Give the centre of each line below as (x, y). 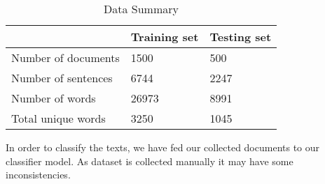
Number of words (54, 98)
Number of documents (65, 58)
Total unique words (58, 118)
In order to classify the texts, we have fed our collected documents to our (163, 147)
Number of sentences (62, 78)
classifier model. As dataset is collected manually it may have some (150, 161)
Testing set (241, 37)
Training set (165, 37)
